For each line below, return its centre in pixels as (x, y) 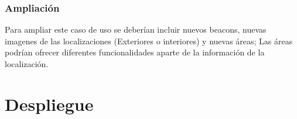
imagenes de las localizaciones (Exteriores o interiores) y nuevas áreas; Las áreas (149, 41)
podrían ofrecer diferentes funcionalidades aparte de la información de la (135, 52)
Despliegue (49, 104)
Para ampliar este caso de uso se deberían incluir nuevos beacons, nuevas (136, 29)
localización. (27, 64)
